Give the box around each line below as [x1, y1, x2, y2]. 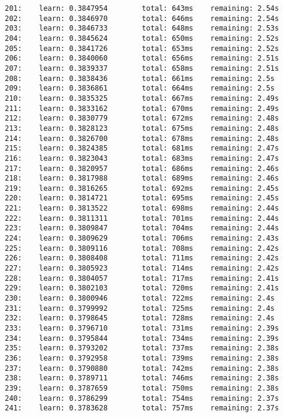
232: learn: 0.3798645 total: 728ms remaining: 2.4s [5, 314, 275, 323]
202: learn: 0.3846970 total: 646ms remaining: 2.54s [5, 14, 279, 23]
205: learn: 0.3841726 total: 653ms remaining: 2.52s [5, 44, 279, 53]
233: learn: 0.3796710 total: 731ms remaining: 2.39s [5, 324, 279, 332]
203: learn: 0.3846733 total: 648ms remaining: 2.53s [5, 24, 279, 33]
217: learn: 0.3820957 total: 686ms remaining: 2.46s [5, 164, 279, 173]
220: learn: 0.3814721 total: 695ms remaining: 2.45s [5, 194, 279, 203]
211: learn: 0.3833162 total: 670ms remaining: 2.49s [5, 104, 279, 113]
